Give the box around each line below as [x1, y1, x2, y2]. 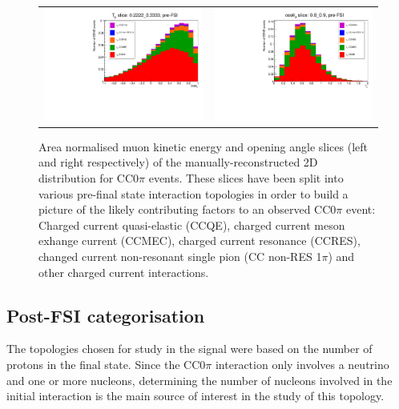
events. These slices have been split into [148, 169, 344, 186]
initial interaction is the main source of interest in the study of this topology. [6, 387, 385, 404]
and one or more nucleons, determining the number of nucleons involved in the [6, 371, 393, 388]
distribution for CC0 [38, 169, 139, 186]
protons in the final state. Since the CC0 [6, 355, 206, 372]
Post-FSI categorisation [6, 303, 205, 327]
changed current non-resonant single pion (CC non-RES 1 [38, 247, 322, 264]
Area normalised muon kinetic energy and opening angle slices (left [38, 138, 369, 154]
